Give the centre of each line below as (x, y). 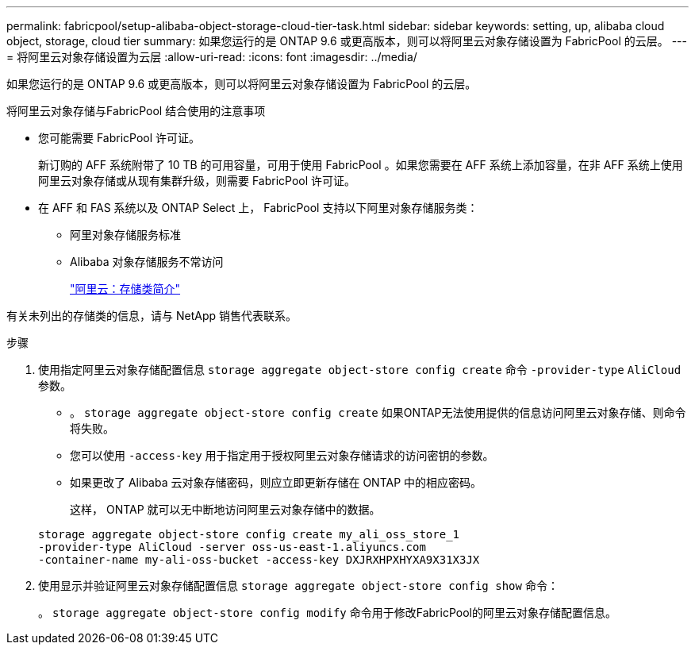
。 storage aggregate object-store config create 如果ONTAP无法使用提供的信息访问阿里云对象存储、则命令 (378, 412)
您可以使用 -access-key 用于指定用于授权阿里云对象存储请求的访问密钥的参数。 (282, 455)
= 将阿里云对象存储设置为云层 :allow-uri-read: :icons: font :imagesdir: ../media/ (212, 57)
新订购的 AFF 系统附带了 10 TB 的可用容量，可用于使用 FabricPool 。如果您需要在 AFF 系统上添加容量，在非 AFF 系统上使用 (361, 165)
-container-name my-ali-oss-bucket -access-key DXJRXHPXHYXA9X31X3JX (259, 560)
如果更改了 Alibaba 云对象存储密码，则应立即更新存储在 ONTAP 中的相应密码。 (276, 482)
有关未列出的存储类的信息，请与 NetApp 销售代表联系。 (152, 316)
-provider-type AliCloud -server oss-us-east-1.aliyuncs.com (232, 547)
